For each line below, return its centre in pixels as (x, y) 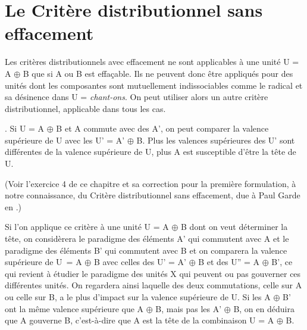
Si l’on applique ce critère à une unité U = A (87, 227)
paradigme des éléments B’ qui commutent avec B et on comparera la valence (146, 250)
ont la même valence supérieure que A (74, 308)
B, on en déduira (264, 308)
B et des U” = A (229, 262)
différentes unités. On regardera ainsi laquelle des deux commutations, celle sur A (153, 285)
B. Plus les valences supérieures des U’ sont (216, 140)
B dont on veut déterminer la (234, 227)
